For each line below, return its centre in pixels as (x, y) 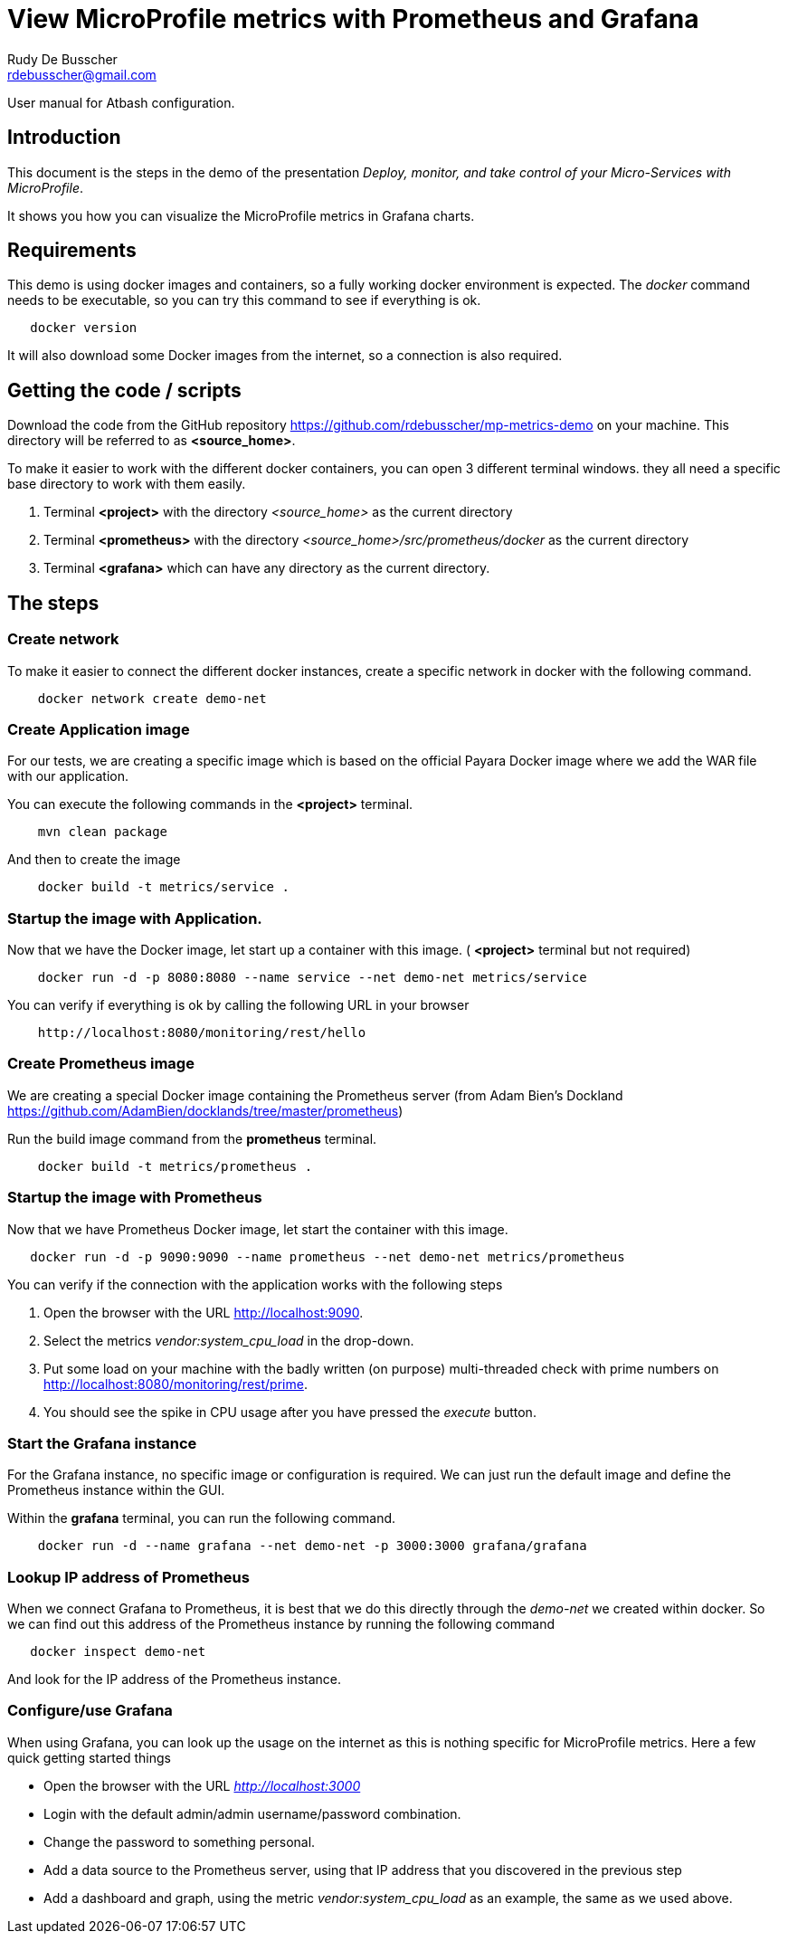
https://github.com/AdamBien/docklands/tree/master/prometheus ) (205, 1110)
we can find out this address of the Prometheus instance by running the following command (281, 1624)
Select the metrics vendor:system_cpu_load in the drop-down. (229, 1340)
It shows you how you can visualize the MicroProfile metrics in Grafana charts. (241, 215)
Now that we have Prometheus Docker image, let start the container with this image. (258, 1229)
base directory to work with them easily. (127, 484)
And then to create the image (94, 860)
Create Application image (99, 729)
